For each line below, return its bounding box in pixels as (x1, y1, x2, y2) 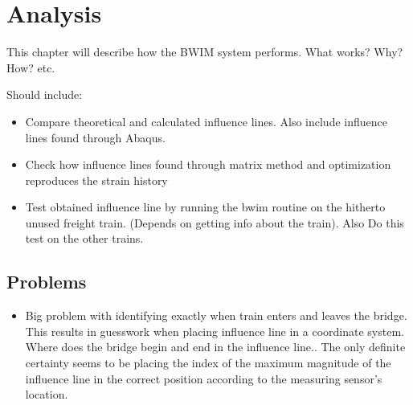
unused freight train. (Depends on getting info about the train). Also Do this (25, 214, 404, 231)
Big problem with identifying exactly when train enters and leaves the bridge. (25, 307, 407, 324)
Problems (6, 269, 87, 294)
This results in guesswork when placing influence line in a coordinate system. (25, 322, 404, 339)
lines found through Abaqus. (25, 129, 166, 145)
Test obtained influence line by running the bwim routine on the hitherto (25, 198, 386, 215)
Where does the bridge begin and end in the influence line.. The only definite (25, 338, 406, 355)
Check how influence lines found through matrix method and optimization (25, 156, 391, 173)
